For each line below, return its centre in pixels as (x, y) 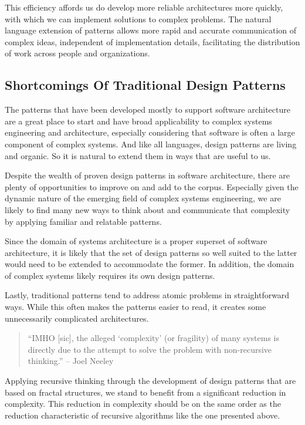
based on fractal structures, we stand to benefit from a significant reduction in (145, 392)
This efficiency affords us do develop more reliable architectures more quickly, (144, 7)
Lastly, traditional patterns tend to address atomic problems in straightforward (147, 295)
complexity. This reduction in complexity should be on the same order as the (143, 404)
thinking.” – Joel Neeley (71, 361)
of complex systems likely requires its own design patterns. (110, 275)
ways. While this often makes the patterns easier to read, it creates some (135, 307)
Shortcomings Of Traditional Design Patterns (145, 85)
